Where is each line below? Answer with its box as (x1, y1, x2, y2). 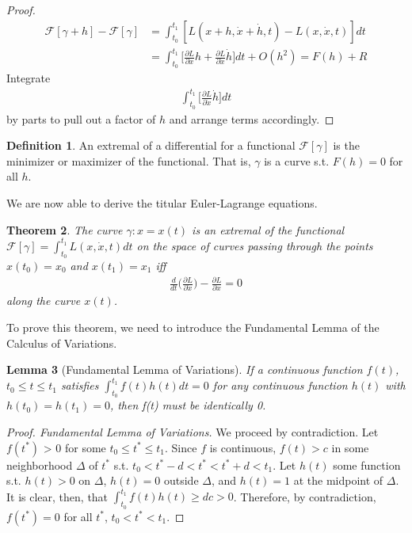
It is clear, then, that (6, 488, 109, 504)
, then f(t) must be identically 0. (109, 397, 266, 413)
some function (333, 456, 401, 473)
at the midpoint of (293, 472, 383, 489)
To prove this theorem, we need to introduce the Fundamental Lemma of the (6, 319, 380, 335)
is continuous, (209, 439, 277, 455)
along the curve (6, 292, 81, 309)
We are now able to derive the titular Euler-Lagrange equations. (6, 195, 318, 211)
